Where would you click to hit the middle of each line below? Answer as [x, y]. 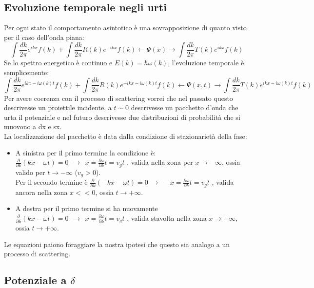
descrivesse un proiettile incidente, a [58, 107]
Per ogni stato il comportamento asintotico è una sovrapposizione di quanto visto [125, 28]
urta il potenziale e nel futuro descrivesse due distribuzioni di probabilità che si [122, 117]
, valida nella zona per [160, 162]
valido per [30, 172]
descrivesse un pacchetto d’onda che [185, 107]
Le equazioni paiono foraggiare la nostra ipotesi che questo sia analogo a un [117, 244]
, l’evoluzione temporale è [206, 63]
